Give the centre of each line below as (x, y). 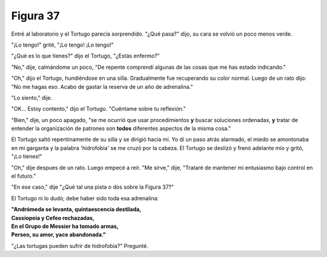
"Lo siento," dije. (32, 97)
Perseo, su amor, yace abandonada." (58, 235)
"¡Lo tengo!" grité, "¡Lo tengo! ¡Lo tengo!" (63, 45)
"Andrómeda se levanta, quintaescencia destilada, (76, 209)
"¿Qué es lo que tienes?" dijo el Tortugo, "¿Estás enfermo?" (85, 56)
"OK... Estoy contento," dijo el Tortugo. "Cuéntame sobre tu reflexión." (98, 109)
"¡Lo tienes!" (27, 157)
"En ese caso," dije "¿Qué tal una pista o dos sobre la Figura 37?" (93, 187)
